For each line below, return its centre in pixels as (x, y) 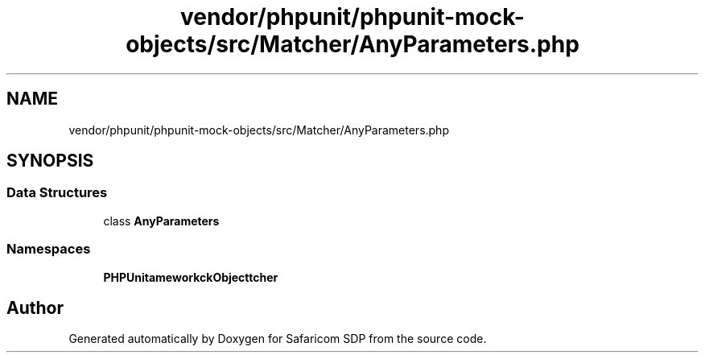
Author (35, 307)
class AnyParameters (161, 221)
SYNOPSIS (50, 161)
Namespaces (49, 249)
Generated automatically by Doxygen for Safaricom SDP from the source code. (278, 339)
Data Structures (57, 193)
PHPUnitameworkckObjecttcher (191, 277)
